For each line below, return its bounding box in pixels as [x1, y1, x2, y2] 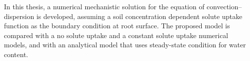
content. [4, 49, 28, 59]
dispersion [4, 11, 35, 21]
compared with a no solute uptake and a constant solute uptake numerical [4, 30, 228, 40]
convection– [207, 1, 242, 11]
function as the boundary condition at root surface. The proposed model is [4, 20, 230, 31]
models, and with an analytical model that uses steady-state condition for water [4, 40, 246, 50]
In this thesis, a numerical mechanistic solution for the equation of [4, 1, 205, 11]
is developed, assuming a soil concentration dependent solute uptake [36, 11, 243, 21]
